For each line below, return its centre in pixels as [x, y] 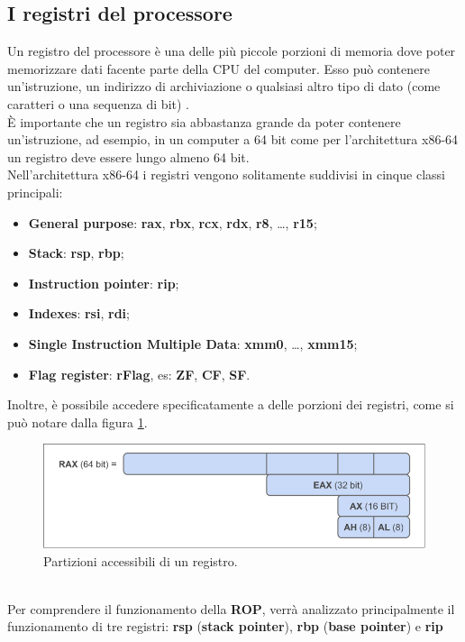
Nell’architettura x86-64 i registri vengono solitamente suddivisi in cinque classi [226, 174]
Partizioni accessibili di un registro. [141, 560]
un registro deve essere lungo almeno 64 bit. [128, 156]
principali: [35, 192]
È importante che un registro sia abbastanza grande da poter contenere [204, 121]
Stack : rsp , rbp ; [76, 253]
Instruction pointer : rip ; [104, 283]
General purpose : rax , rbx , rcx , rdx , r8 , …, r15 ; [173, 222]
